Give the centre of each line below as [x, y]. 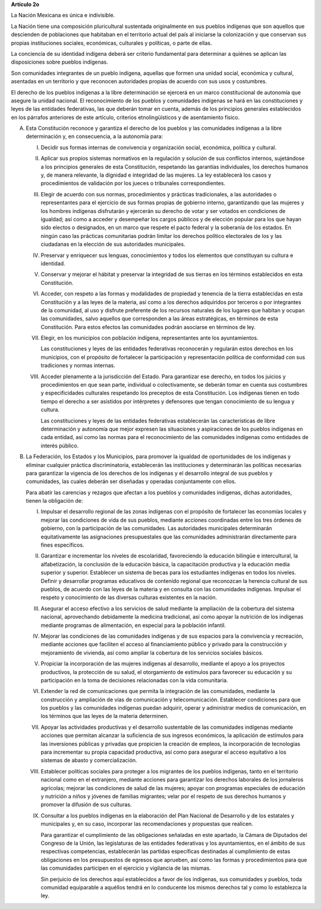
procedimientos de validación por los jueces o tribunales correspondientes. [133, 183]
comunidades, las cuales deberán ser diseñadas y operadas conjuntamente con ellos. [131, 481]
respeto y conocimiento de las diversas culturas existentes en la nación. [129, 597]
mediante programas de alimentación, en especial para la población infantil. [133, 625]
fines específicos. [62, 545]
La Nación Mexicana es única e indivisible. [63, 15]
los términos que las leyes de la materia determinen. [105, 716]
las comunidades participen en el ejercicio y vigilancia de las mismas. [126, 868]
